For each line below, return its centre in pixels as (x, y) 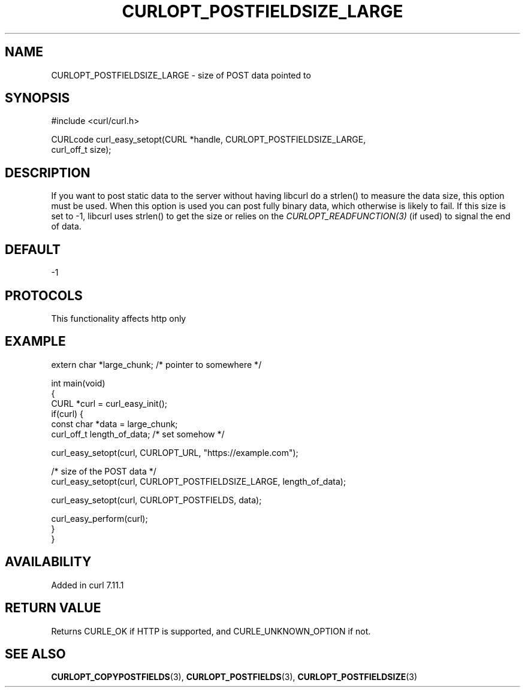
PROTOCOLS (44, 295)
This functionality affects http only (119, 318)
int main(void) (78, 383)
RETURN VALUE (53, 608)
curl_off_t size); (81, 150)
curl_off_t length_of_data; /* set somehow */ (138, 434)
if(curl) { (67, 413)
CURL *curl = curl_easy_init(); (109, 403)
